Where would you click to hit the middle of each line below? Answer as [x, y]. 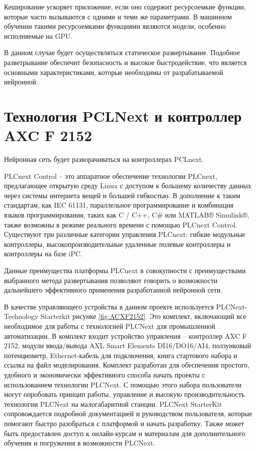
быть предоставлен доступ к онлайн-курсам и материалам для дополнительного [125, 433]
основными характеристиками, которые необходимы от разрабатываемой [114, 72]
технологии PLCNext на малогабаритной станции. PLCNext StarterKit [113, 404]
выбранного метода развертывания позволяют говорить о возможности [111, 280]
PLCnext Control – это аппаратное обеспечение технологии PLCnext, [111, 176]
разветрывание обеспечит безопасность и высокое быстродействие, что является [126, 62]
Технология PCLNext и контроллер [123, 115]
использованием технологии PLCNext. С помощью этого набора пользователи [123, 384]
